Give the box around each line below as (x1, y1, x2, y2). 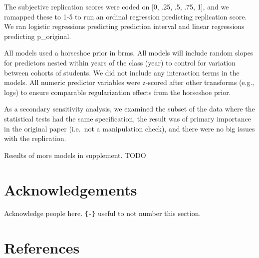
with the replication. (4, 133, 66, 143)
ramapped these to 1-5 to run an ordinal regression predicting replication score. (4, 11, 247, 21)
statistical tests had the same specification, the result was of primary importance (4, 113, 252, 123)
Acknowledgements (4, 179, 137, 199)
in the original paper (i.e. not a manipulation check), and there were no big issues (4, 123, 255, 133)
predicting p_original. (4, 30, 71, 41)
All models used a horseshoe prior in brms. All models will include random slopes (4, 47, 254, 58)
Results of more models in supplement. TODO (4, 149, 146, 160)
